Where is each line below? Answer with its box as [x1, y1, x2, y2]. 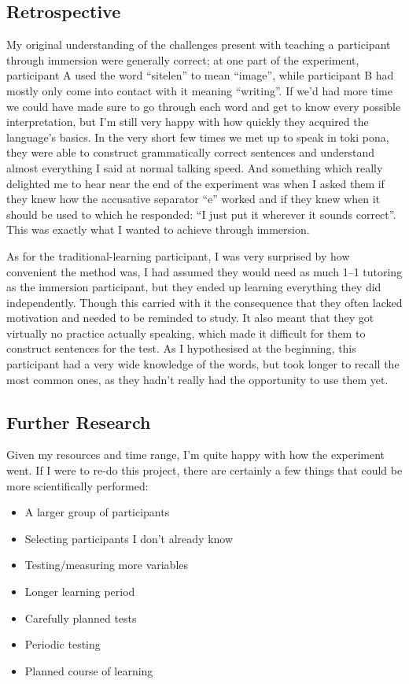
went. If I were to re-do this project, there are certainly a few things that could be [6, 462, 403, 479]
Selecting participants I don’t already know [24, 530, 234, 546]
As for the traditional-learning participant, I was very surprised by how [6, 247, 350, 264]
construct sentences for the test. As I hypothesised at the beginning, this [6, 340, 356, 357]
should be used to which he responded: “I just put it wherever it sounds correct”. [6, 205, 396, 222]
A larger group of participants [24, 504, 170, 520]
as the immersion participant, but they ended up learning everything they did [6, 279, 381, 295]
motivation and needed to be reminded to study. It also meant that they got [6, 309, 374, 326]
